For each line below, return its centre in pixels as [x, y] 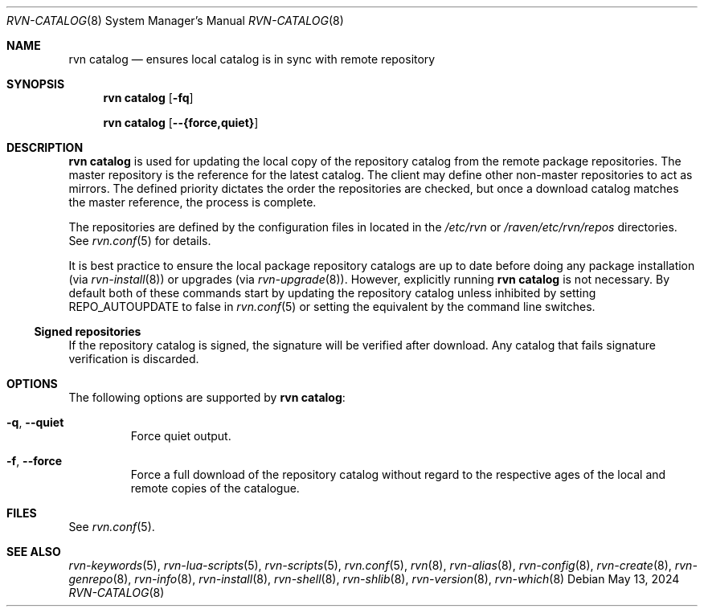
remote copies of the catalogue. [215, 488]
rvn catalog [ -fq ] [148, 98]
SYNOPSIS [36, 84]
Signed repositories [88, 331]
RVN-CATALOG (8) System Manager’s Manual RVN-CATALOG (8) [175, 20]
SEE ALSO [34, 552]
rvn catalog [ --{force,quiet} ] [181, 123]
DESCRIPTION [45, 147]
